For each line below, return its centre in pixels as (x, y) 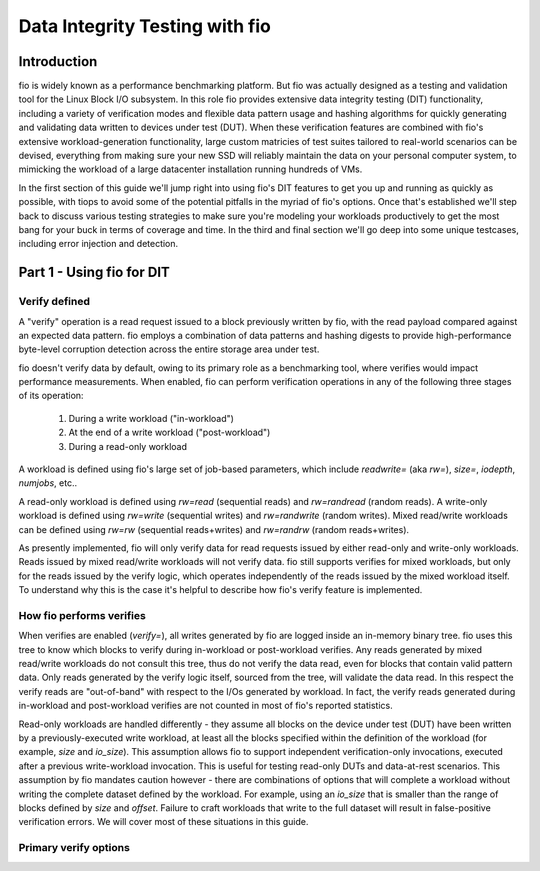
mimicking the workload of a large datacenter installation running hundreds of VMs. (190, 169)
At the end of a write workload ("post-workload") (169, 432)
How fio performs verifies (82, 615)
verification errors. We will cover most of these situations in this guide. (163, 822)
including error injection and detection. (98, 244)
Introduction (58, 61)
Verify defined (54, 302)
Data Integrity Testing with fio (145, 26)
